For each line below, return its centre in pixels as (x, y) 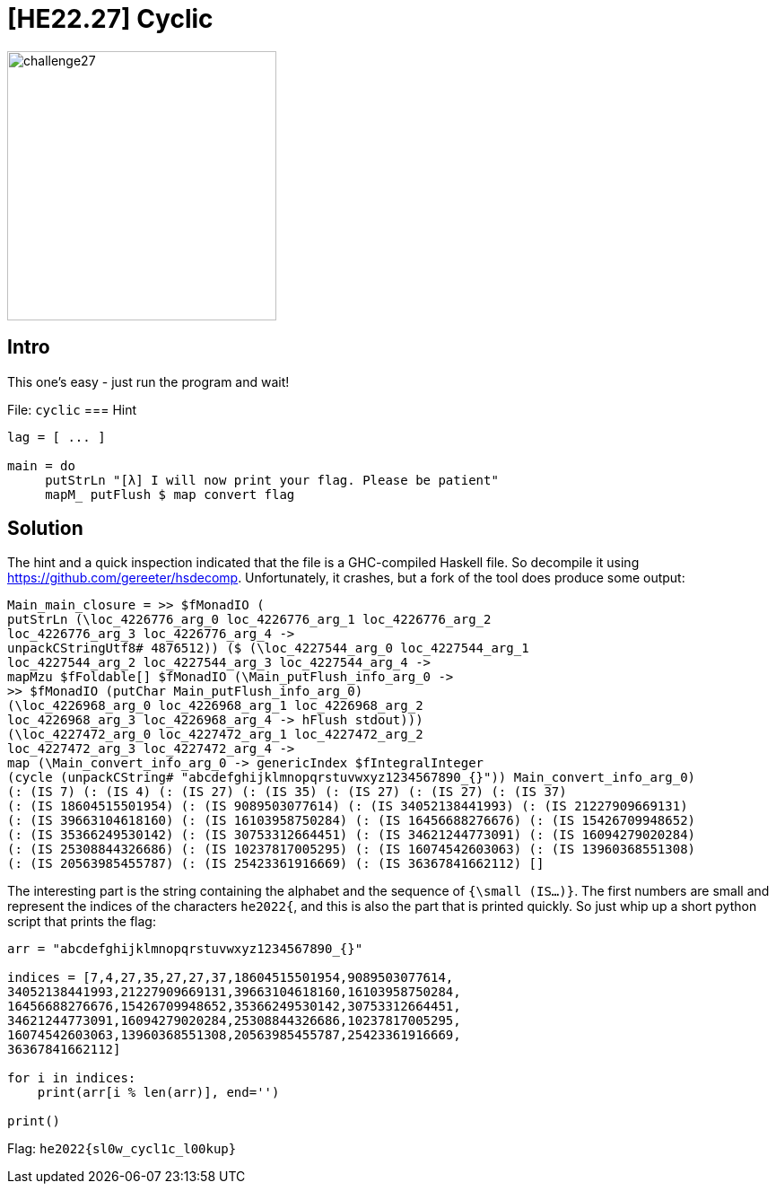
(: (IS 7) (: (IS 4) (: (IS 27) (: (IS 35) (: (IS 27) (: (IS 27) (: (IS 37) (287, 792)
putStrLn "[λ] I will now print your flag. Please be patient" (272, 480)
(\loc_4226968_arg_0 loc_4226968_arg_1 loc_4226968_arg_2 (215, 706)
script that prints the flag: (82, 922)
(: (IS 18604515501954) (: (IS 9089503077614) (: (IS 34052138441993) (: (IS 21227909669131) (348, 806)
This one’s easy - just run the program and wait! (148, 381)
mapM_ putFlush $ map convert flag (170, 494)
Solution (45, 529)
